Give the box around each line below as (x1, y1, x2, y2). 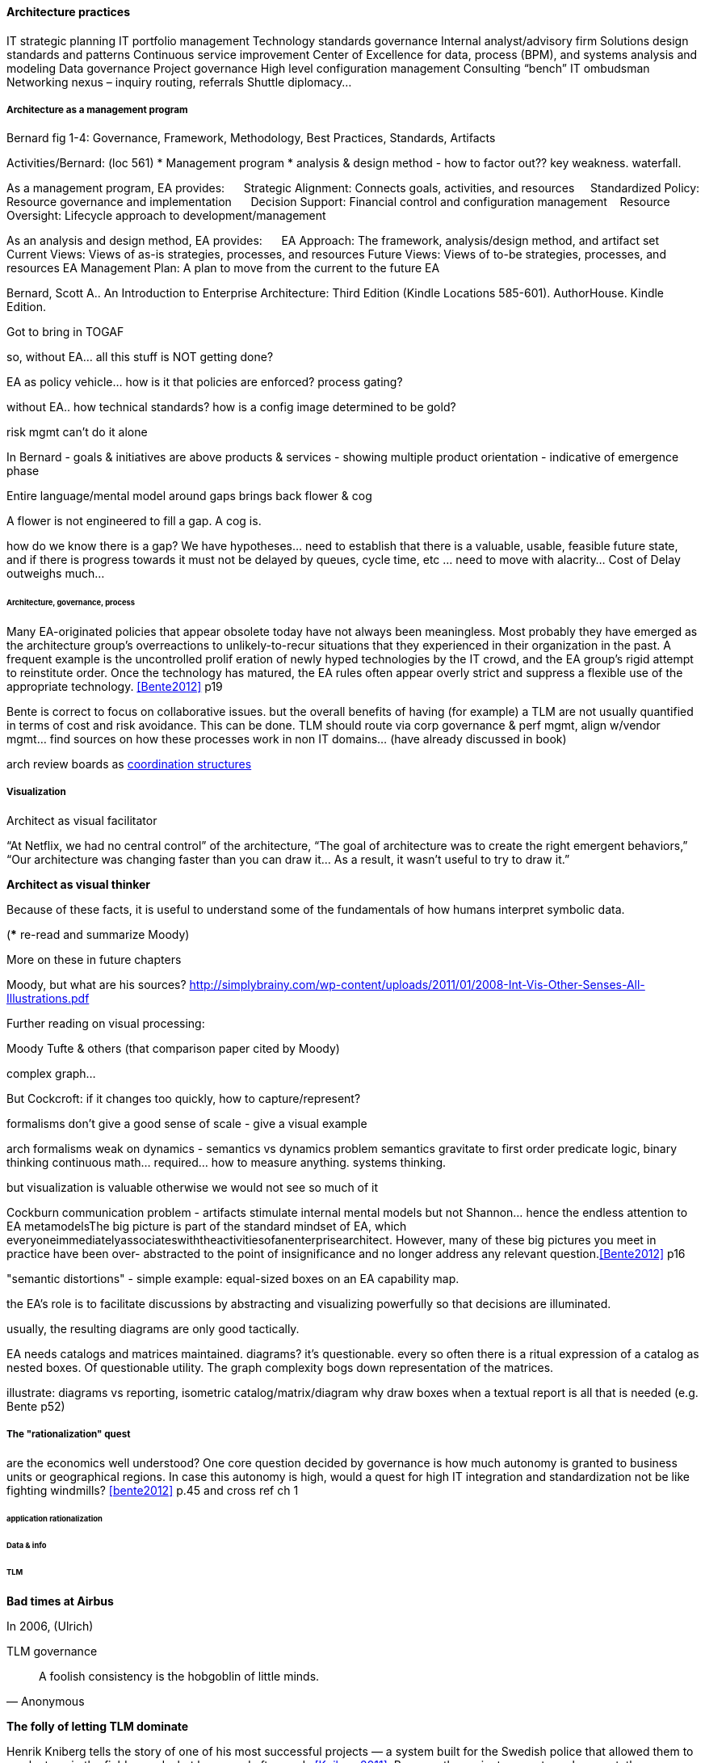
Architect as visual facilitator (6, 813, 157, 827)
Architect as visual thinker (6, 877, 151, 891)
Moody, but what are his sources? (6, 977, 187, 991)
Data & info (6, 1541, 47, 1551)
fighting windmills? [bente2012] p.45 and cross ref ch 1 (6, 1483, 299, 1497)
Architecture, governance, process (6, 598, 135, 608)
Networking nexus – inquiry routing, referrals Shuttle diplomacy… (6, 74, 352, 89)
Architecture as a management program (6, 104, 188, 116)
